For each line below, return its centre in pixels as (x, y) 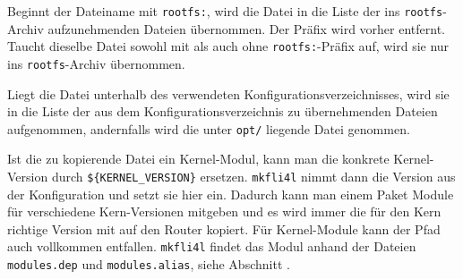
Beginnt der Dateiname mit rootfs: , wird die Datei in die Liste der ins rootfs (225, 11)
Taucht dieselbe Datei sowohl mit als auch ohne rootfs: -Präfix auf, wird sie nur (228, 46)
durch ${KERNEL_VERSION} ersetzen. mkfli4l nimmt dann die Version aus (253, 176)
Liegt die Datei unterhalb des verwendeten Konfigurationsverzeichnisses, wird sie (228, 93)
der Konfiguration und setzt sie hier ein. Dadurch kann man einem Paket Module (231, 194)
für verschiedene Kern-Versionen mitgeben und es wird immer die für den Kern (224, 211)
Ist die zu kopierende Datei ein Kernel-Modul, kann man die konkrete (198, 159)
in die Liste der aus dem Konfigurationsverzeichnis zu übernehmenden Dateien (223, 111)
